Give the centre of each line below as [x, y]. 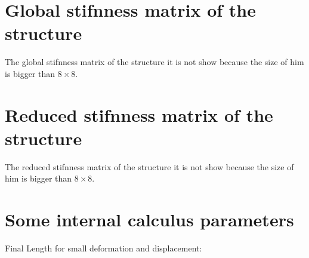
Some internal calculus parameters [149, 219]
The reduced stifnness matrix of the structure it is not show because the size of [149, 166]
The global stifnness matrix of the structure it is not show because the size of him [154, 62]
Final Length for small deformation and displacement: [103, 248]
